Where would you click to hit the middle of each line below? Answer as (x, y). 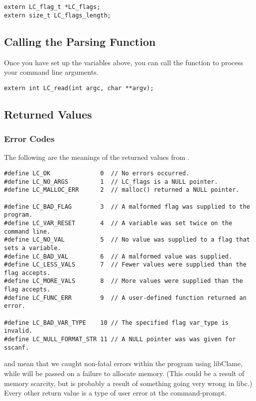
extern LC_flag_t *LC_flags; (52, 7)
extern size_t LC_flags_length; (58, 15)
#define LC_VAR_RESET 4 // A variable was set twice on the (118, 223)
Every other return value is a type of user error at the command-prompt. (116, 393)
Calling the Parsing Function (80, 41)
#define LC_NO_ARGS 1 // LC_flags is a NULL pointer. (111, 182)
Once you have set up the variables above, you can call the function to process (124, 62)
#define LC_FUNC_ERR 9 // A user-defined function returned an (125, 298)
